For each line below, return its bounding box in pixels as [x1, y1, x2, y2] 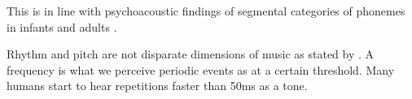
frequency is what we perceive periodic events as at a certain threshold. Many [7, 61, 395, 78]
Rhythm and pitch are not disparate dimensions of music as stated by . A [7, 45, 375, 62]
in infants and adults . [7, 18, 117, 35]
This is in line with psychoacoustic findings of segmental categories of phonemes [7, 2, 405, 19]
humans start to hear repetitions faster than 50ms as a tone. [7, 77, 308, 94]
